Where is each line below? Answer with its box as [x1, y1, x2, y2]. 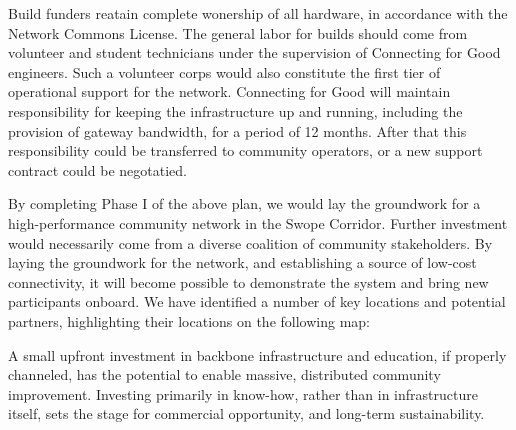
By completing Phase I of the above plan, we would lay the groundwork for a [8, 193, 481, 214]
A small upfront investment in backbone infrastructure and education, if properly [8, 344, 507, 365]
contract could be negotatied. [8, 159, 187, 180]
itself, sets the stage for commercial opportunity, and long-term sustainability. [8, 403, 485, 424]
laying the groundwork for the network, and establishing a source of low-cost [8, 252, 477, 273]
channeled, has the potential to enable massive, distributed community [8, 364, 441, 385]
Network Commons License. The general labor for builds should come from [8, 22, 468, 43]
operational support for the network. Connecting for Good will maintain [8, 81, 451, 102]
